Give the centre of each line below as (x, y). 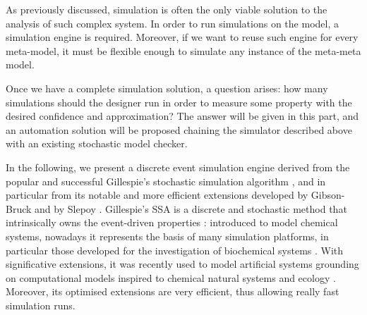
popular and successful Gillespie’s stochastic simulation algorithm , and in (166, 181)
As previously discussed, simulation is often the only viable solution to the (167, 9)
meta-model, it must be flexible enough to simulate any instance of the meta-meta (183, 50)
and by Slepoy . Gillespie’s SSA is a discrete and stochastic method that (191, 208)
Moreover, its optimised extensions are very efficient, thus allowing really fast (173, 291)
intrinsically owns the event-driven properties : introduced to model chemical (172, 222)
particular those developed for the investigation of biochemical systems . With (175, 250)
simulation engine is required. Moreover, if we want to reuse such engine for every (182, 37)
